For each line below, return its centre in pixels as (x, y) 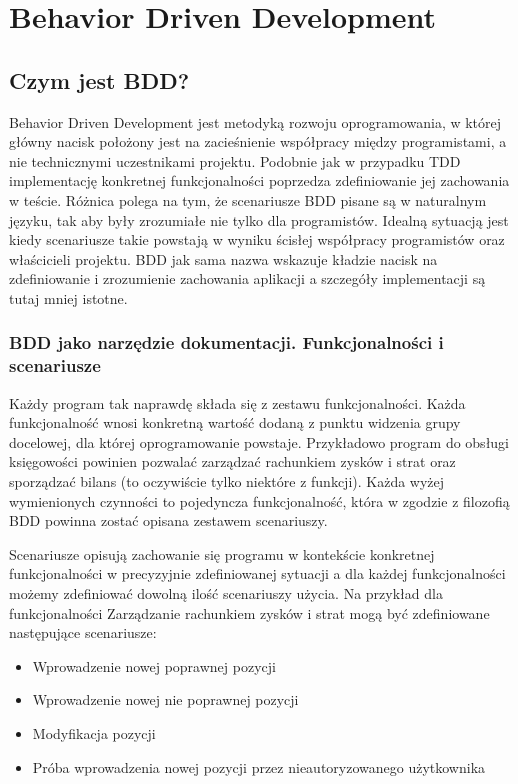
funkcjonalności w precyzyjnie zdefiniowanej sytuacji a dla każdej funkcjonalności (257, 573)
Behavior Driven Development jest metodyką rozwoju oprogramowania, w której (255, 121)
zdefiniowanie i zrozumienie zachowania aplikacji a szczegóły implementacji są (247, 278)
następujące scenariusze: (83, 632)
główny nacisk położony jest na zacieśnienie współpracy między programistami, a (258, 141)
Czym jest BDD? (99, 79)
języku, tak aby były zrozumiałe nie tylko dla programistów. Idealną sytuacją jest (259, 219)
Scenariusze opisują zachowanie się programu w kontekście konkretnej (222, 553)
